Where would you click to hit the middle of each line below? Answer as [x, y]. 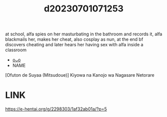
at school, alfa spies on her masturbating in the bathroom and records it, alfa [84, 34]
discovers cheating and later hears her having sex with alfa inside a [74, 45]
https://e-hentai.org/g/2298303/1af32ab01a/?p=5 [56, 109]
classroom [16, 50]
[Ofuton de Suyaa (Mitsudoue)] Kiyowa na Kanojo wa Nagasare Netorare [80, 75]
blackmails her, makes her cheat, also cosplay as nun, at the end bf [74, 39]
